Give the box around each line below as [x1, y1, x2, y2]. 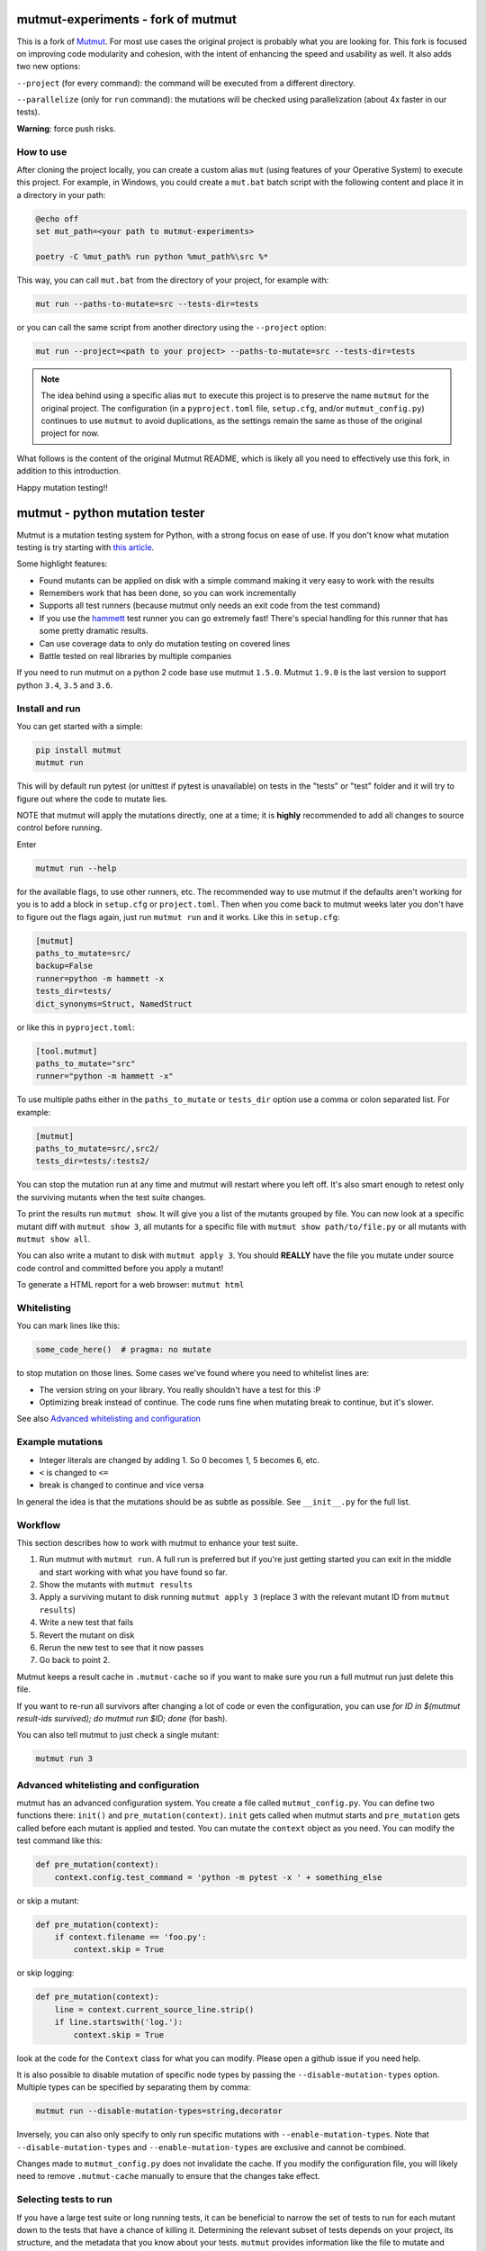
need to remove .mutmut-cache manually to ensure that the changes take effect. [16, 2171, 320, 2182]
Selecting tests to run [16, 2193, 112, 2206]
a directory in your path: [16, 189, 106, 200]
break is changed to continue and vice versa [39, 1479, 204, 1490]
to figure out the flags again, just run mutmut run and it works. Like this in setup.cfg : [16, 911, 340, 922]
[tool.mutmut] [35, 1045, 98, 1056]
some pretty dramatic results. [39, 626, 148, 637]
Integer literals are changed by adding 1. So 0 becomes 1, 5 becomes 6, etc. [39, 1454, 320, 1465]
